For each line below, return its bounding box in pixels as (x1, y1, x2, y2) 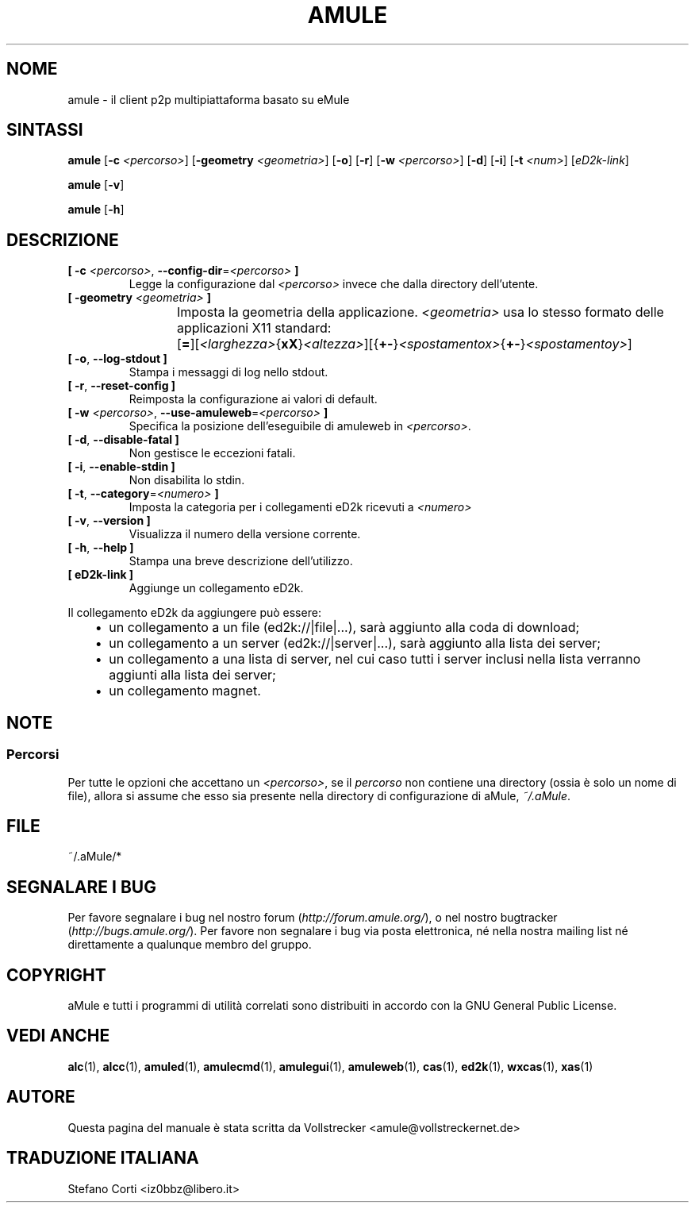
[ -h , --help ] (67, 541, 134, 555)
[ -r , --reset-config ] (67, 379, 176, 393)
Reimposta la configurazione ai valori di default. (129, 392, 378, 406)
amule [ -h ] (67, 202, 125, 217)
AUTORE (6, 1087, 75, 1107)
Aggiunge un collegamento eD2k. (129, 581, 304, 595)
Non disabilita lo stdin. (129, 473, 245, 487)
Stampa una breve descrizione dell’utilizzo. (129, 554, 353, 568)
